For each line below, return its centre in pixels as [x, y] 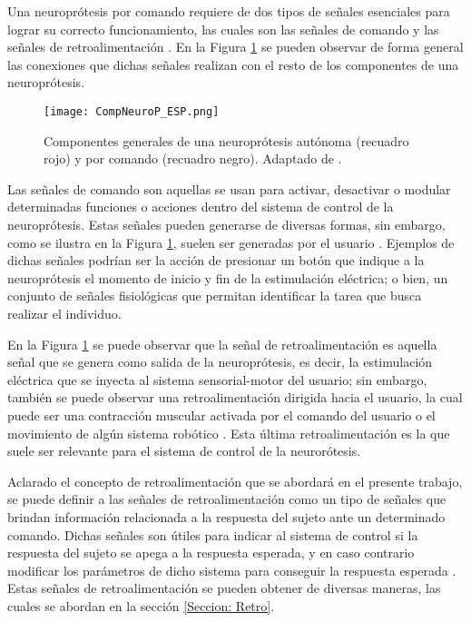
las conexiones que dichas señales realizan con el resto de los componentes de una [233, 64]
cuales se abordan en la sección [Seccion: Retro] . [141, 605]
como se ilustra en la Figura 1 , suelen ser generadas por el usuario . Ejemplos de [231, 242]
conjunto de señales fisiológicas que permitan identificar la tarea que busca [215, 296]
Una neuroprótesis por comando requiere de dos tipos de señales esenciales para [229, 11]
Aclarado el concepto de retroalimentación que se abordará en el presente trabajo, [235, 481]
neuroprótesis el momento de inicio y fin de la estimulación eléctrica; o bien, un [228, 277]
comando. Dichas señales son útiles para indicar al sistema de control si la [213, 534]
